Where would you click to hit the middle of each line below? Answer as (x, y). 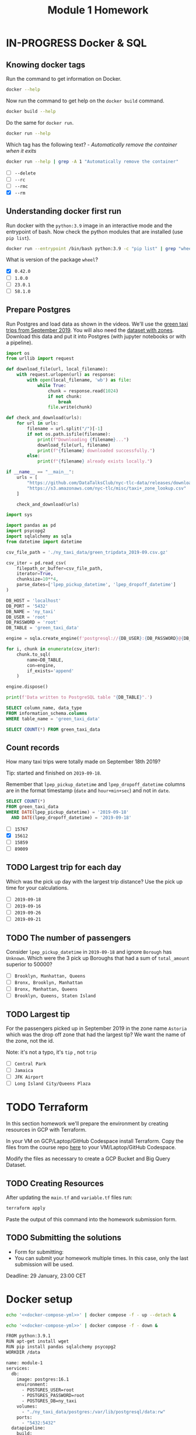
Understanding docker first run (64, 211)
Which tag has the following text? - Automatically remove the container (92, 145)
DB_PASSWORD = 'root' (32, 622)
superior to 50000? (29, 964)
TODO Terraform (47, 1107)
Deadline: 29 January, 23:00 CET (46, 1275)
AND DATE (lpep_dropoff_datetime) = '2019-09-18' (71, 817)
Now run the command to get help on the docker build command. (85, 101)
